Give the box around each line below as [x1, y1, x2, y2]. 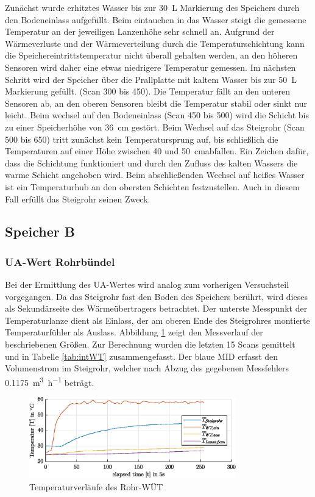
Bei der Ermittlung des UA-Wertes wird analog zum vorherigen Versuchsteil [5, 278, 289, 291]
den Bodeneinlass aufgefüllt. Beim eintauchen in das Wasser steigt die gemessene [5, 13, 306, 26]
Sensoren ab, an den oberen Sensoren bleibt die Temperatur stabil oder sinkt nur [5, 96, 308, 109]
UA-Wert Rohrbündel [5, 254, 115, 269]
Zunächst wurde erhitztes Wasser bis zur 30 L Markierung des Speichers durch [5, 1, 300, 13]
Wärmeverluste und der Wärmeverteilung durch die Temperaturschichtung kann [5, 37, 305, 49]
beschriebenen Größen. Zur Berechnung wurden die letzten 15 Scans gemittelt [5, 338, 296, 351]
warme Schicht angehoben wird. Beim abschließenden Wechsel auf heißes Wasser [5, 168, 305, 181]
